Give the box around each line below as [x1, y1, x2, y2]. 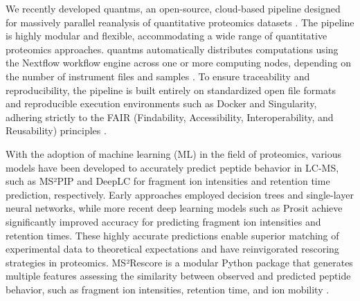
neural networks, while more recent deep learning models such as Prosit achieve [6, 201, 343, 215]
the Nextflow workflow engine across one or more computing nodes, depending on [6, 55, 351, 70]
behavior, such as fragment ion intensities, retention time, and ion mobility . [6, 282, 330, 296]
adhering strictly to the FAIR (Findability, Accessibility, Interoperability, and [6, 109, 334, 124]
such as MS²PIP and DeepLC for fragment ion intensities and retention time [6, 174, 330, 188]
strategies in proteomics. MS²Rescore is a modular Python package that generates [6, 255, 353, 269]
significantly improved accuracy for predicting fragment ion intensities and [6, 214, 321, 228]
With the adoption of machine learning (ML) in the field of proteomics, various [6, 146, 342, 161]
